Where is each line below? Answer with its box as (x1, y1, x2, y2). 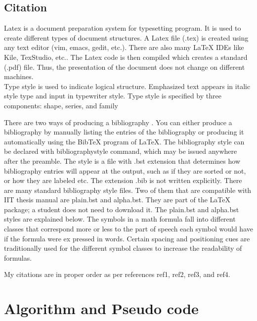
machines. (4, 71, 34, 82)
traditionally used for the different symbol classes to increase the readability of (4, 243, 242, 253)
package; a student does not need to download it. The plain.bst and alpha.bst (4, 204, 239, 214)
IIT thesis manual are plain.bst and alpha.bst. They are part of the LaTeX (4, 194, 230, 205)
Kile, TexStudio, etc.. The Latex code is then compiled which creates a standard (4, 51, 248, 62)
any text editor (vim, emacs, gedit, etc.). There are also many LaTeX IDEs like (4, 42, 244, 52)
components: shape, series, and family (4, 100, 118, 110)
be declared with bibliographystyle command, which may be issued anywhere (4, 146, 237, 156)
